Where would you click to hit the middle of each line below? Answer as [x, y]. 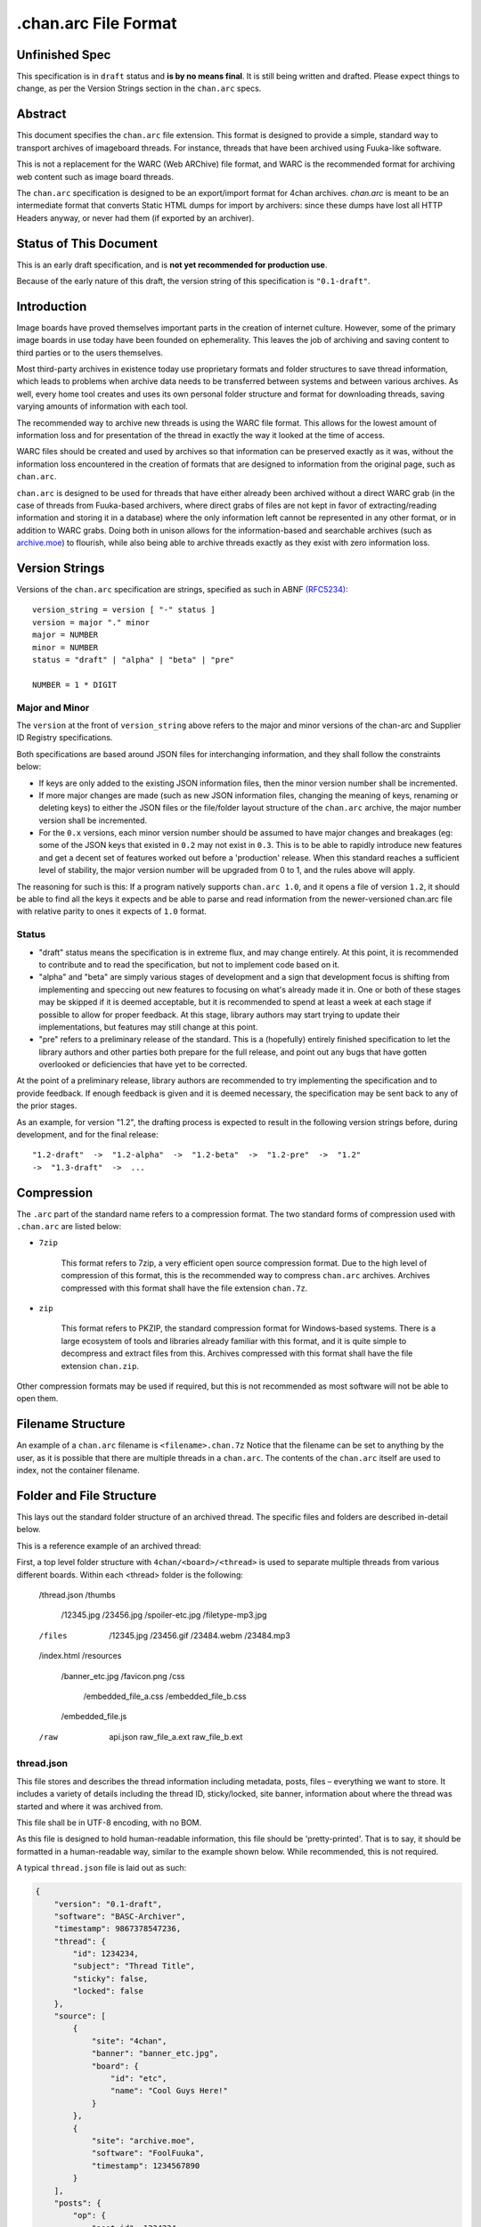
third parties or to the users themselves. [90, 353]
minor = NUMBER [65, 647]
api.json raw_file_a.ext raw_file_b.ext [176, 1736]
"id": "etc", [139, 2079]
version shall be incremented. [93, 820]
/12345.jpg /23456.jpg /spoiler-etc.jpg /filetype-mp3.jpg [164, 1615]
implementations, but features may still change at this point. [148, 1027]
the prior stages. [47, 1105]
